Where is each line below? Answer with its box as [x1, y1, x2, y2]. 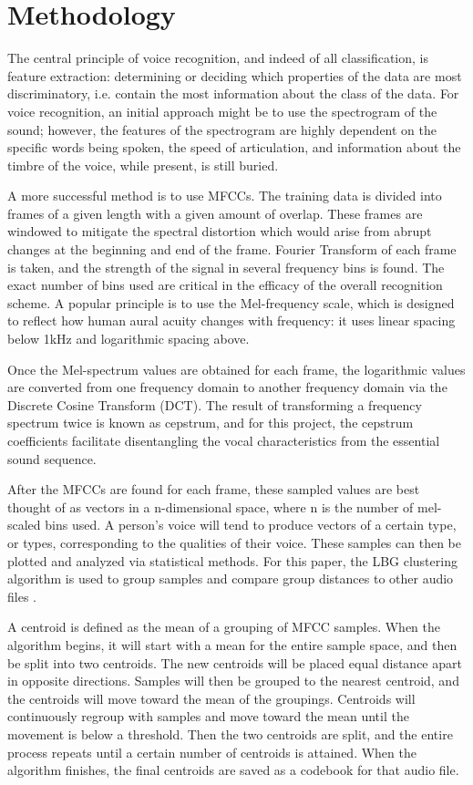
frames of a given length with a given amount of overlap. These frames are [7, 203, 423, 222]
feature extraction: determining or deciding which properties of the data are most [7, 66, 462, 85]
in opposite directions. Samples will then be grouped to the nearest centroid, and [7, 671, 459, 690]
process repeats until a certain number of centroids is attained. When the [7, 742, 416, 761]
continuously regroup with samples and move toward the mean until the [7, 707, 409, 726]
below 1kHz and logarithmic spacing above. [7, 329, 250, 348]
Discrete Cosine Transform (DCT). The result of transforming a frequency [7, 395, 422, 414]
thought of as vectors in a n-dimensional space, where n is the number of [7, 497, 414, 516]
